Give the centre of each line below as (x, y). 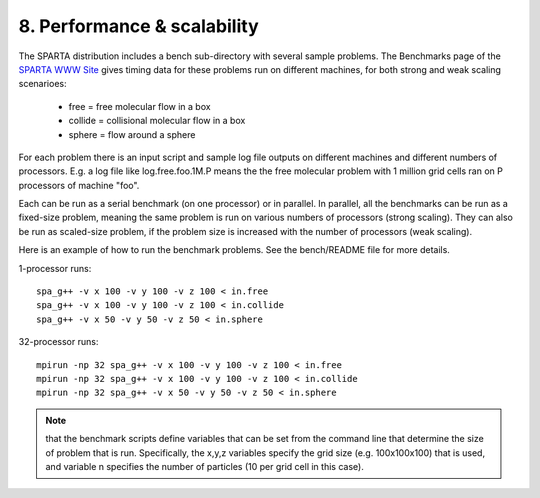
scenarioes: (42, 84)
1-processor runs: (55, 268)
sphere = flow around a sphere (132, 134)
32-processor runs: (58, 342)
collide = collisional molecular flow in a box (157, 121)
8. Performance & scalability (138, 26)
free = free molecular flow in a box (139, 106)
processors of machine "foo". (79, 185)
